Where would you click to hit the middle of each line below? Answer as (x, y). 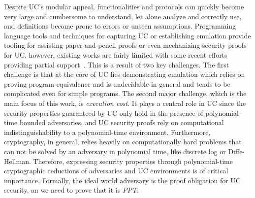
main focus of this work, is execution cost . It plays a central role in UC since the (125, 103)
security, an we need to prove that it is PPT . (71, 190)
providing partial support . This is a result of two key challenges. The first (117, 64)
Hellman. (17, 161)
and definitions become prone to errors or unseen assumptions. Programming (120, 26)
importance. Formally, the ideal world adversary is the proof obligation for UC (122, 180)
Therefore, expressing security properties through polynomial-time (133, 161)
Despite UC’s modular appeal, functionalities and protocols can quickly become (124, 6)
